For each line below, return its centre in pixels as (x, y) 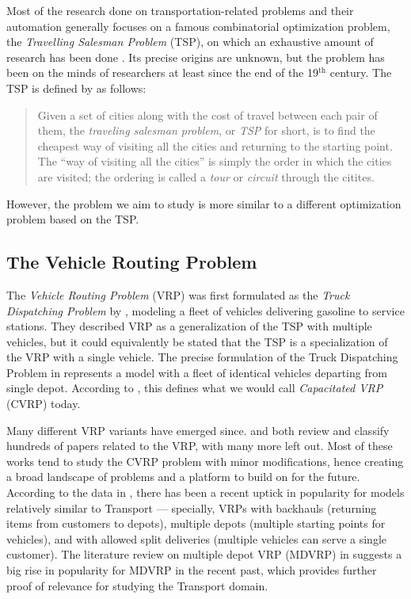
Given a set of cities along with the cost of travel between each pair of (207, 114)
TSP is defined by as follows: (76, 88)
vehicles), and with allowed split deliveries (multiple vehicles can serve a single (196, 538)
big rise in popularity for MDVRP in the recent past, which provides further (192, 570)
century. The (361, 72)
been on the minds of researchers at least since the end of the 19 (163, 72)
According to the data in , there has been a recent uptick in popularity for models (205, 492)
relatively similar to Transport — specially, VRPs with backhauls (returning (192, 507)
